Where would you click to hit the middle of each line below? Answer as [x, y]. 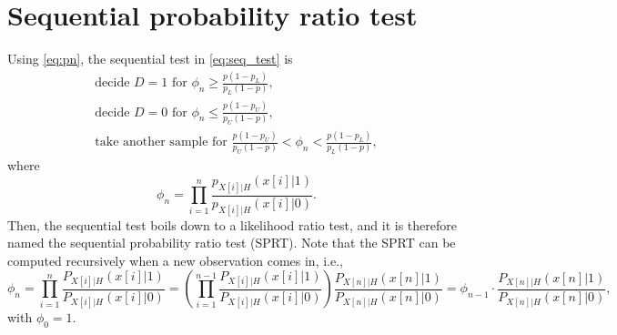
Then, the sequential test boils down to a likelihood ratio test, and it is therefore [233, 224]
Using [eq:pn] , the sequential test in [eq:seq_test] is [150, 59]
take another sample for [161, 142]
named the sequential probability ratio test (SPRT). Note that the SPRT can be [232, 243]
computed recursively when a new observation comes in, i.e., [175, 260]
